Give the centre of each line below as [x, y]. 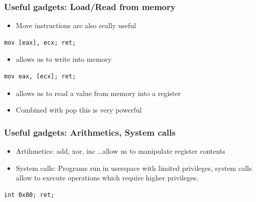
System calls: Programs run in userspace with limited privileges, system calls [134, 168]
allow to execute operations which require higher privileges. [107, 178]
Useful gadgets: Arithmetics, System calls [90, 132]
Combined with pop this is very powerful [79, 110]
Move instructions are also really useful [76, 25]
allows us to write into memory [64, 59]
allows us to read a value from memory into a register [98, 93]
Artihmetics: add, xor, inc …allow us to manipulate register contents [120, 151]
